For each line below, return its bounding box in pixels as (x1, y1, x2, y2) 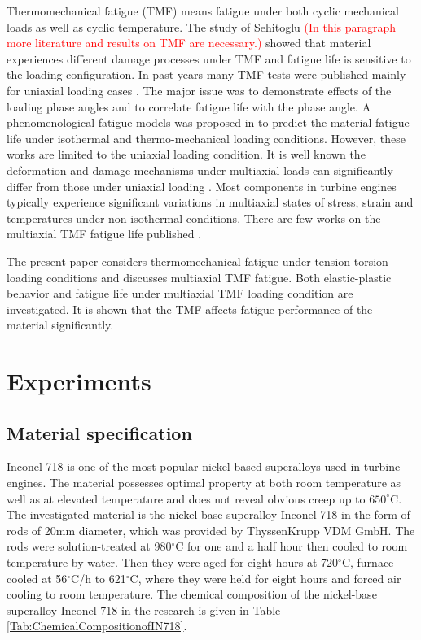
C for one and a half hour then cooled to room (175, 538, 408, 555)
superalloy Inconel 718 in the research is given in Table (7, 601, 281, 618)
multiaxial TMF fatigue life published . (7, 225, 202, 242)
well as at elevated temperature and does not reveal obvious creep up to (7, 490, 366, 507)
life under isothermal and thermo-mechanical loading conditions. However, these (7, 129, 406, 146)
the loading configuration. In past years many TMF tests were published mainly (7, 66, 406, 83)
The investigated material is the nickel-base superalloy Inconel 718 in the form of (7, 506, 410, 523)
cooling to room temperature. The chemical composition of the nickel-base (7, 586, 377, 603)
